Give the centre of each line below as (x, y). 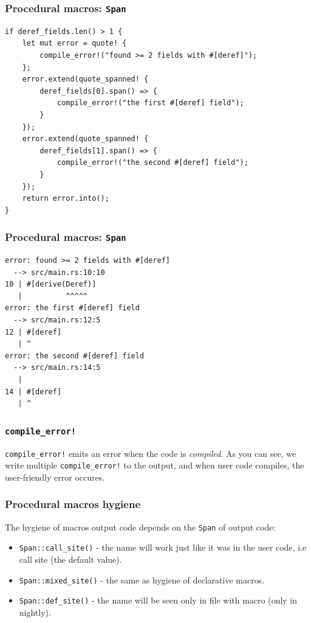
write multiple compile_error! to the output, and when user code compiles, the (155, 465)
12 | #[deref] (33, 332)
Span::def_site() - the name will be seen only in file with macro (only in (158, 600)
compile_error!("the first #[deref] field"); (150, 103)
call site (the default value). (70, 559)
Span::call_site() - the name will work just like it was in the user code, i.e (163, 547)
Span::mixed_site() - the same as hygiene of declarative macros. (142, 579)
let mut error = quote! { (74, 44)
